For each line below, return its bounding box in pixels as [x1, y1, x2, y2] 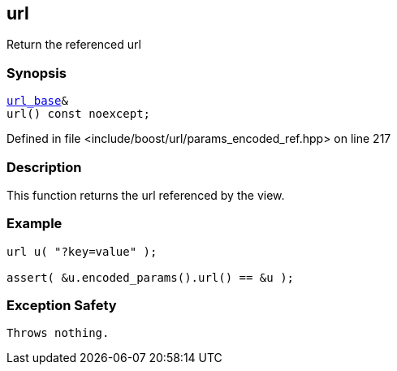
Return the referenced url [6, 37, 141, 52]
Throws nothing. [6, 326, 110, 340]
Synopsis [6, 64, 67, 81]
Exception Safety [6, 297, 117, 314]
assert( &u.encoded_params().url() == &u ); [6, 270, 295, 284]
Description [6, 158, 82, 175]
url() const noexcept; [6, 107, 151, 121]
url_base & [6, 94, 68, 108]
